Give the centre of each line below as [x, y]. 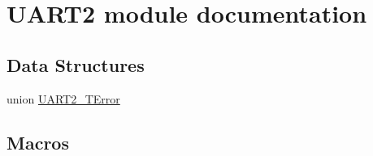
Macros [38, 142]
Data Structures [76, 64]
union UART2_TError [63, 98]
